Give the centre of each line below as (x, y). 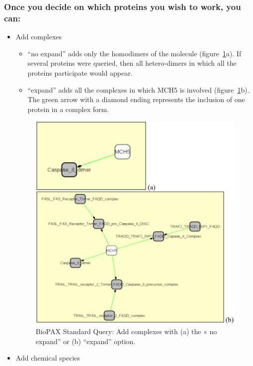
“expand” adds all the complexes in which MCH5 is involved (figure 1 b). (138, 89)
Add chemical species (48, 358)
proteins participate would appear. (80, 72)
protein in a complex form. (68, 109)
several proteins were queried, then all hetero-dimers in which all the (132, 63)
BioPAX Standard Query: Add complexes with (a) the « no (126, 331)
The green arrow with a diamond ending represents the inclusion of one (136, 99)
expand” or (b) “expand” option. (85, 341)
